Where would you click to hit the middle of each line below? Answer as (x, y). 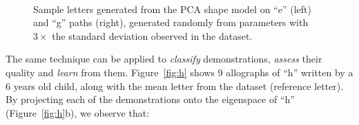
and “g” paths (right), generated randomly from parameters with (171, 22)
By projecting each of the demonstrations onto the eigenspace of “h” (150, 99)
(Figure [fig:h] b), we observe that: (78, 112)
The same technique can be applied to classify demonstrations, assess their (164, 59)
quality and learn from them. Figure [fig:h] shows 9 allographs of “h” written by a (179, 72)
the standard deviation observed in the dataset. (152, 35)
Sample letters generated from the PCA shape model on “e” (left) (172, 9)
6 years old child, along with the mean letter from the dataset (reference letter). (175, 86)
